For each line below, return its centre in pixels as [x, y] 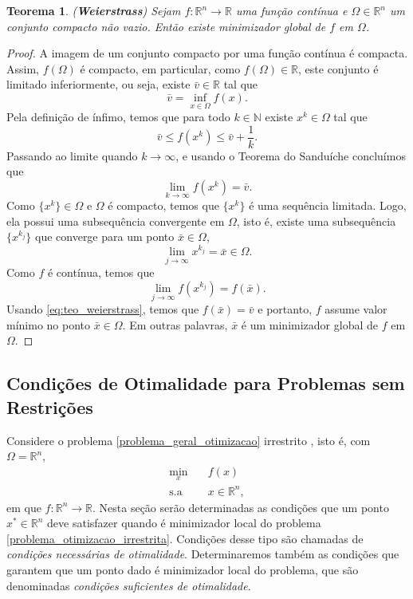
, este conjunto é [338, 68]
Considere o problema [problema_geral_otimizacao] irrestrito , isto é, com [189, 440]
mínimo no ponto [49, 324]
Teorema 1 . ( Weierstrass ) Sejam [94, 10]
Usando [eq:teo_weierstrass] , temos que [103, 309]
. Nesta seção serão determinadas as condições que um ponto [241, 507]
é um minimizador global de [309, 324]
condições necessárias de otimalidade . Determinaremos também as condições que [203, 554]
